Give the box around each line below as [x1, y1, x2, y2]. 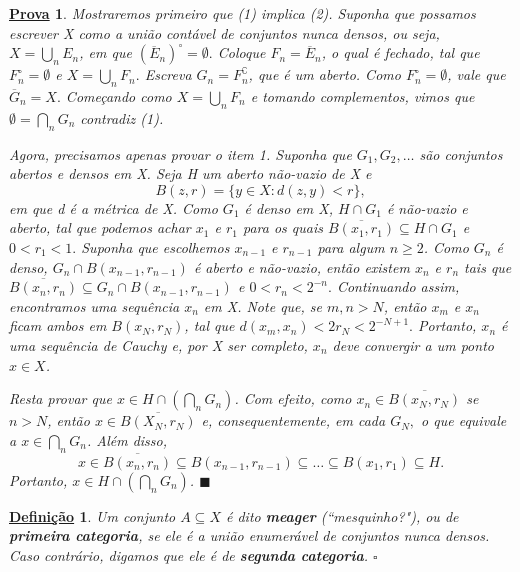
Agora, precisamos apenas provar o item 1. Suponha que [9, 143, 352, 164]
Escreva [144, 64, 192, 85]
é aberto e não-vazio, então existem [193, 256, 410, 277]
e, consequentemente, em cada [201, 410, 386, 431]
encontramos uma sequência [9, 295, 180, 316]
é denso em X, [244, 197, 333, 218]
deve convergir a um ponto [332, 334, 494, 355]
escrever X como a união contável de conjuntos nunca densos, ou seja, [9, 22, 440, 43]
